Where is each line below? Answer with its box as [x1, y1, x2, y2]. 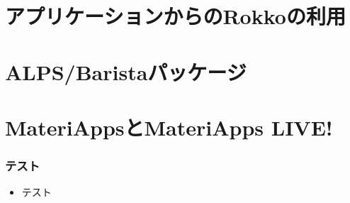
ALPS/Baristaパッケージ [5, 57, 247, 86]
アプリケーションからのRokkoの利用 [5, 1, 346, 31]
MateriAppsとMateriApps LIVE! [5, 112, 333, 141]
